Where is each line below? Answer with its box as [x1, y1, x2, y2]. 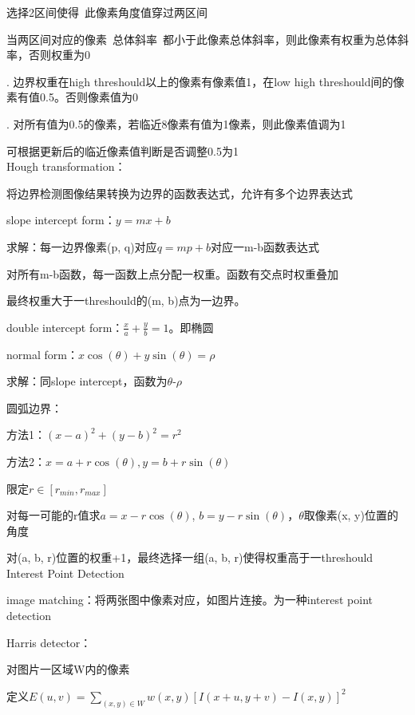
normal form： [6, 346, 78, 362]
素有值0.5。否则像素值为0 [6, 89, 138, 105]
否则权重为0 [28, 46, 90, 63]
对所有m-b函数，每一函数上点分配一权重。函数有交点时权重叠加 [6, 265, 339, 282]
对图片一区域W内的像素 [6, 661, 130, 677]
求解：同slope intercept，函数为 [6, 373, 168, 389]
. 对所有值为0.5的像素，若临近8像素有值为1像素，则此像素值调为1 [6, 115, 346, 132]
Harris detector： [6, 634, 92, 650]
